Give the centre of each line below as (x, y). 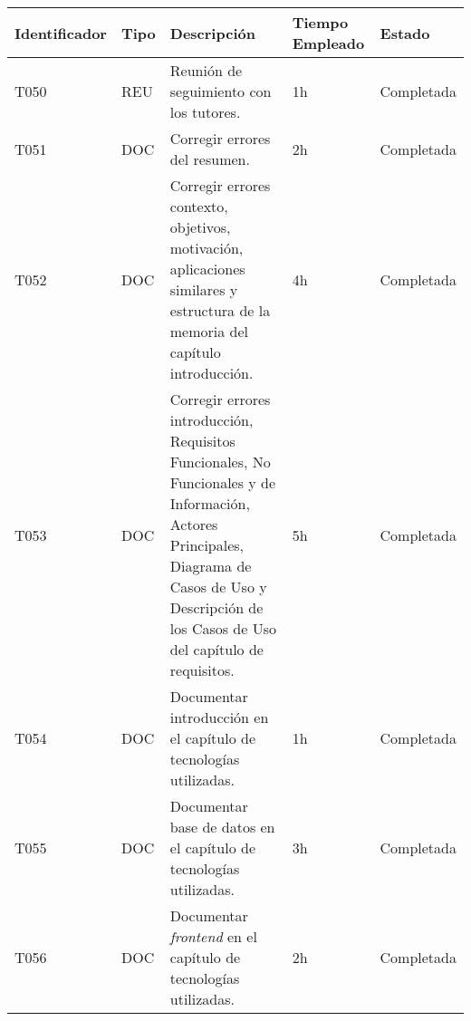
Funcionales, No (220, 462)
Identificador (61, 33)
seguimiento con (221, 91)
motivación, (207, 248)
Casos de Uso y (218, 587)
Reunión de (206, 70)
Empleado (328, 43)
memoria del (209, 331)
